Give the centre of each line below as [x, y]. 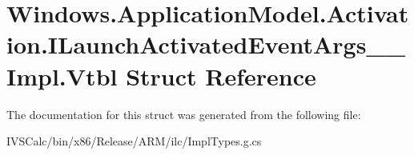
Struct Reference [221, 76]
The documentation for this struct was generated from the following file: [184, 114]
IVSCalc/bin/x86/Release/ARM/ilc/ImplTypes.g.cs [134, 141]
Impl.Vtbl [62, 76]
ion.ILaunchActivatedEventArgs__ [206, 44]
